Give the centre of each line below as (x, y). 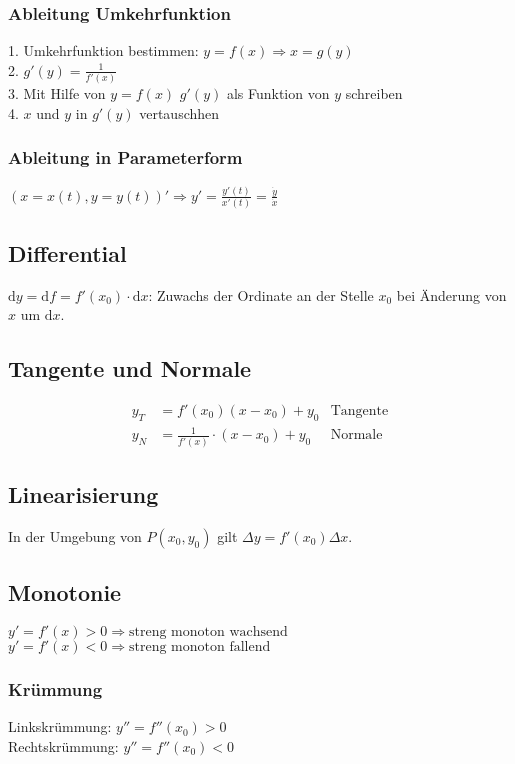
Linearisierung (83, 494)
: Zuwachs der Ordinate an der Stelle (261, 294)
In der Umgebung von (75, 535)
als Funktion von (278, 93)
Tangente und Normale (130, 368)
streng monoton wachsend (208, 632)
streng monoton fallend (200, 647)
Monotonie (65, 592)
